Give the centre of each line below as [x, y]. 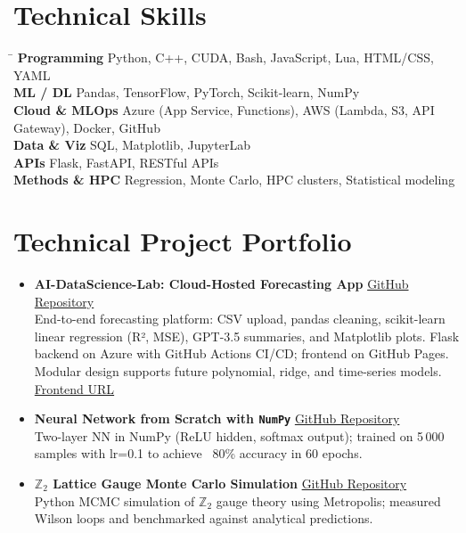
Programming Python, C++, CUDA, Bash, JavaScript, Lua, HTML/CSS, [225, 57]
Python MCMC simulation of [114, 500]
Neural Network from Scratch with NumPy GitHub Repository [217, 418]
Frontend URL [74, 388]
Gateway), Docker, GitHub [87, 127]
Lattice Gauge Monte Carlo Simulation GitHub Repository [230, 483]
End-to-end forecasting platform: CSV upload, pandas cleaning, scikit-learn [240, 319]
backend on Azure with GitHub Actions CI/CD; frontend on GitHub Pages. [241, 353]
